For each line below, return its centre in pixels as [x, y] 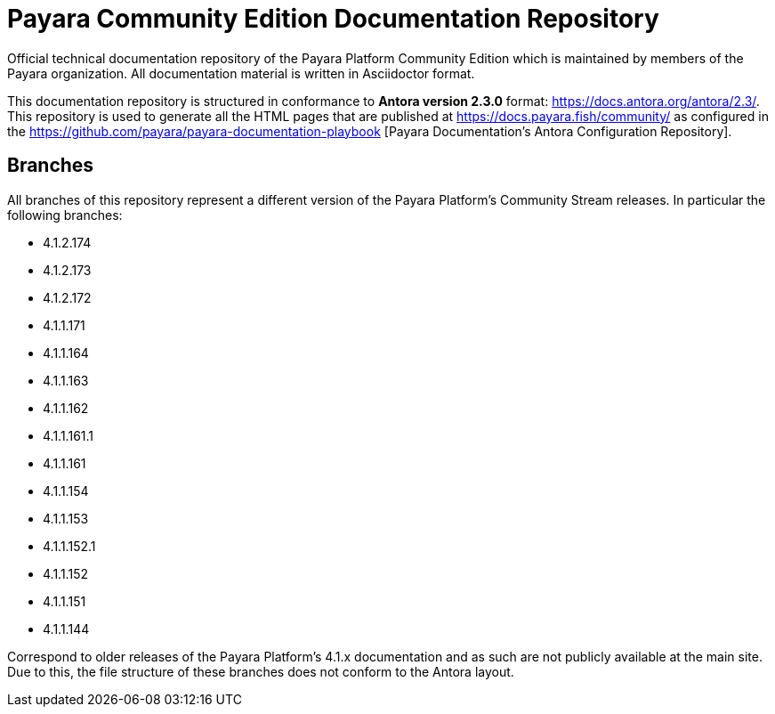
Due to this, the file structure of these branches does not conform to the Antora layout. [261, 671]
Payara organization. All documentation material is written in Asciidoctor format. [241, 73]
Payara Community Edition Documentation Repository [333, 19]
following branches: [65, 215]
